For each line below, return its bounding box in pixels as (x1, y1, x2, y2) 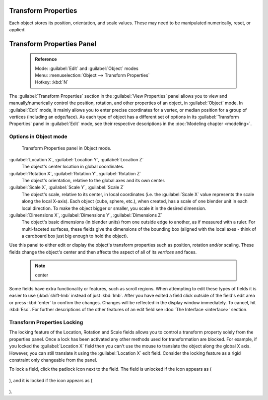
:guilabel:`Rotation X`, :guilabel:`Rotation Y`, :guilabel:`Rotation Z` (9, 170, 141, 176)
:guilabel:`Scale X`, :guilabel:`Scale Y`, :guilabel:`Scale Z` (9, 184, 125, 191)
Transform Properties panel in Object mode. (21, 145, 112, 151)
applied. (9, 26, 26, 32)
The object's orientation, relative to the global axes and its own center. (21, 177, 166, 183)
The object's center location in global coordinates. (21, 164, 125, 170)
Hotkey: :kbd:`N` (35, 79, 68, 85)
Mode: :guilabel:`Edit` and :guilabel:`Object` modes (35, 65, 138, 71)
